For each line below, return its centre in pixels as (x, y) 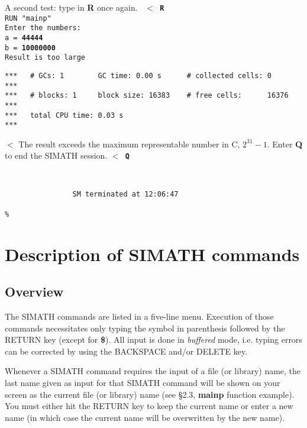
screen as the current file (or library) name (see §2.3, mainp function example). (150, 394)
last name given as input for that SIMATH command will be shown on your (143, 382)
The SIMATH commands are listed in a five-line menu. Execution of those (139, 316)
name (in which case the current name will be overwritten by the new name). (145, 417)
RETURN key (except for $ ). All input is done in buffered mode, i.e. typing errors (153, 339)
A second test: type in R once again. (71, 7)
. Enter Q (285, 144)
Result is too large (45, 58)
